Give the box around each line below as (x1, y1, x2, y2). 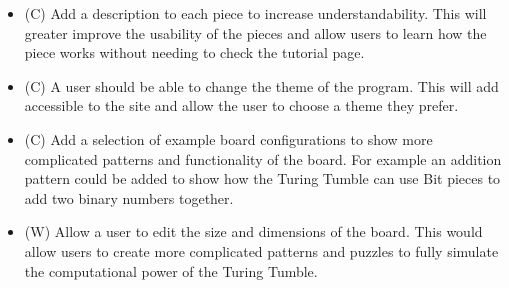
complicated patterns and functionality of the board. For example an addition (24, 148, 502, 169)
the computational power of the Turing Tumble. (24, 260, 318, 281)
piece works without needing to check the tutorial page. (24, 42, 365, 63)
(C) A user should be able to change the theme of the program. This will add (24, 75, 499, 96)
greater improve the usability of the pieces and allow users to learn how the (24, 22, 487, 43)
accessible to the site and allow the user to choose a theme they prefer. (24, 95, 459, 116)
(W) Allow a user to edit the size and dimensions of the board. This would (24, 221, 483, 242)
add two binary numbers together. (24, 187, 234, 208)
